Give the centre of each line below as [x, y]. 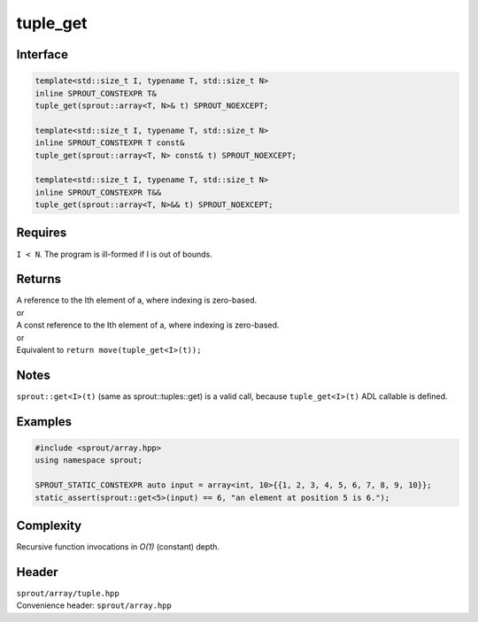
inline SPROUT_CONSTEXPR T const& [110, 143]
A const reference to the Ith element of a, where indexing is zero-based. [148, 325]
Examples [44, 422]
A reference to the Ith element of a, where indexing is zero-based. [137, 300]
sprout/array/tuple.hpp [68, 593]
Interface [42, 54]
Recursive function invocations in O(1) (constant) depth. [118, 547]
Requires [42, 233]
